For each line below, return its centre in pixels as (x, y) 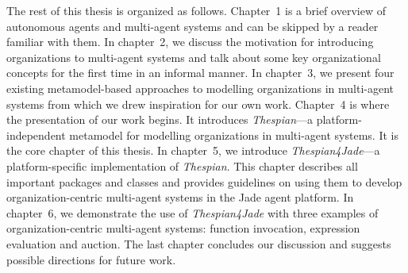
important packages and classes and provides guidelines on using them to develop (204, 181)
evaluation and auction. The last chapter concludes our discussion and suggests (199, 243)
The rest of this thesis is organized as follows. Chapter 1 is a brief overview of (196, 10)
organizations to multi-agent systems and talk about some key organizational (194, 57)
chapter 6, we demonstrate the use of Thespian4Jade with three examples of (192, 212)
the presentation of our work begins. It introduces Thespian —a (160, 119)
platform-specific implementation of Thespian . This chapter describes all (182, 165)
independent (36, 135)
